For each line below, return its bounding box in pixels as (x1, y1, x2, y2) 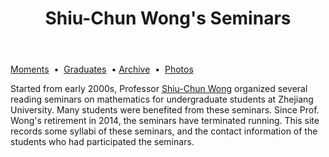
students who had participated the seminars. (10, 136, 195, 148)
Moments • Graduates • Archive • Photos (10, 63, 194, 76)
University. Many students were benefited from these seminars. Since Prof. (10, 104, 320, 116)
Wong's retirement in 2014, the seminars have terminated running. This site (10, 115, 320, 127)
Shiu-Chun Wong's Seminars (44, 7, 292, 30)
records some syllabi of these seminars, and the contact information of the (10, 125, 318, 137)
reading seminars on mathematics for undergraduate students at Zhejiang (10, 93, 314, 106)
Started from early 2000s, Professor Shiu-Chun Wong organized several (10, 83, 308, 95)
